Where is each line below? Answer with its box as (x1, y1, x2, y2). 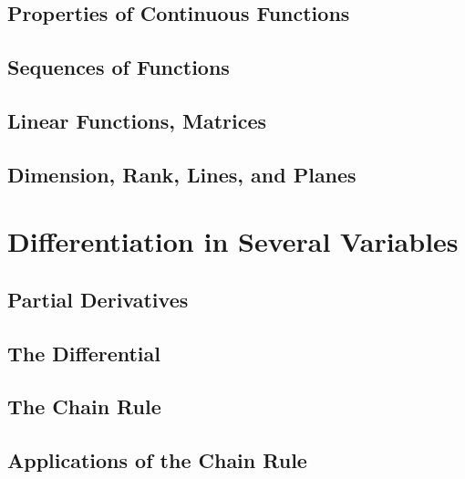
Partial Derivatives (7, 285, 189, 313)
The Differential (7, 338, 160, 367)
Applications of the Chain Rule (7, 446, 307, 474)
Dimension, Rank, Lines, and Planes (7, 160, 356, 188)
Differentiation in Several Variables (7, 223, 459, 260)
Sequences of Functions (7, 53, 230, 81)
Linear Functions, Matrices (7, 106, 267, 134)
